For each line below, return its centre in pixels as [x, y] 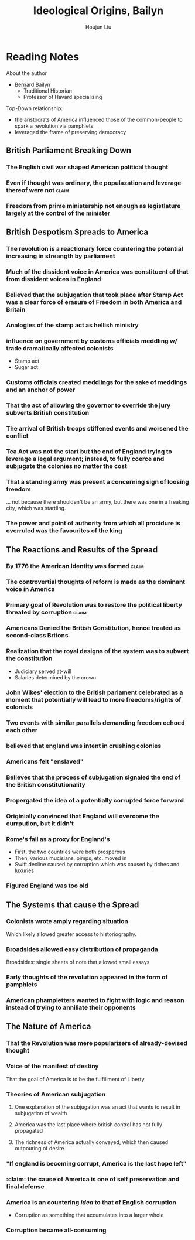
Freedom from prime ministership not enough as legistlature [93, 206]
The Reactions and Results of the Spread [82, 550]
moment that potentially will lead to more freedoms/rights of [94, 700]
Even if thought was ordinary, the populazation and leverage [94, 183]
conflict [17, 436]
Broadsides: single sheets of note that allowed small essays [78, 962]
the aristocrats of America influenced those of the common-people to [98, 119]
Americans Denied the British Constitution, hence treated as [94, 628]
